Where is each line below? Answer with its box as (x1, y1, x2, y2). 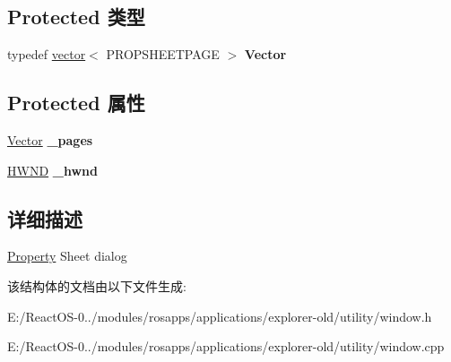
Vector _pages (7, 131, 93, 149)
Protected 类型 (7, 3, 145, 30)
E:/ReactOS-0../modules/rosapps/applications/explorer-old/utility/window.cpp (7, 337, 445, 356)
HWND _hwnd (7, 160, 98, 179)
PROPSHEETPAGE (106, 45, 220, 64)
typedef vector (7, 45, 86, 64)
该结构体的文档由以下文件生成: (7, 276, 186, 295)
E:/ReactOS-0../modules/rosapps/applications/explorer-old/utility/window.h (7, 306, 432, 325)
